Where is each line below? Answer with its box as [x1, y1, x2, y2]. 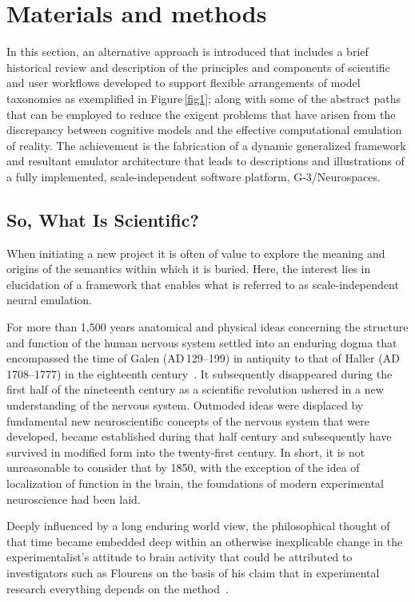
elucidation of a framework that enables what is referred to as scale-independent [6, 275, 399, 292]
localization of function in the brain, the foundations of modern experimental [6, 474, 384, 491]
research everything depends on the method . [6, 580, 229, 596]
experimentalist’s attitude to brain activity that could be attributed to [6, 549, 353, 565]
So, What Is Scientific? [6, 207, 199, 232]
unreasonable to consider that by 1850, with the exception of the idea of [6, 459, 360, 476]
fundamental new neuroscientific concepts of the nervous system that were [6, 412, 369, 429]
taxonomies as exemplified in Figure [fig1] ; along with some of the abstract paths [6, 89, 401, 106]
